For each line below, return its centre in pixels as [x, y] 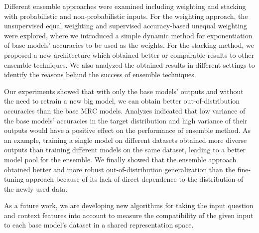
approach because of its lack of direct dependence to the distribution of [135, 179]
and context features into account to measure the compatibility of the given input [129, 215]
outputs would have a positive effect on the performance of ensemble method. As [128, 130]
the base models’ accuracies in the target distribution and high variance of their [126, 120]
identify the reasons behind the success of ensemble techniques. [100, 74]
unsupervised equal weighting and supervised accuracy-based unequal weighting [126, 26]
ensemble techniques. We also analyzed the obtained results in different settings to [129, 64]
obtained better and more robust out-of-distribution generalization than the [120, 169]
